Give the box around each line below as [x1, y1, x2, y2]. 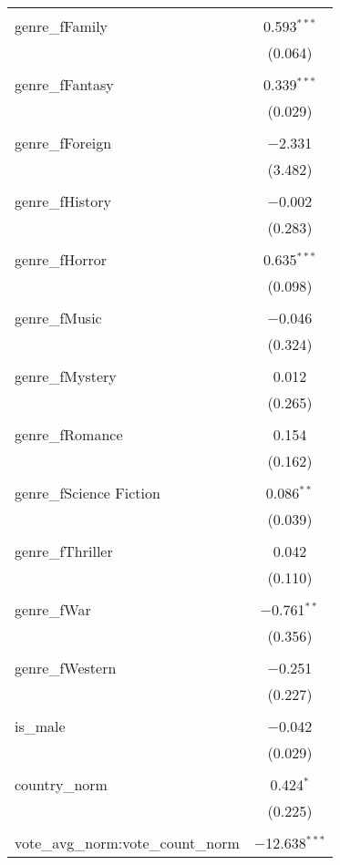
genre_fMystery [15, 366, 117, 386]
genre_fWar [15, 599, 91, 620]
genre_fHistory [15, 191, 111, 211]
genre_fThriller [15, 541, 113, 561]
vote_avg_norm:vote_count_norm [15, 832, 240, 853]
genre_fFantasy [15, 74, 114, 95]
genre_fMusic [15, 307, 102, 328]
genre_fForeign [15, 132, 112, 153]
